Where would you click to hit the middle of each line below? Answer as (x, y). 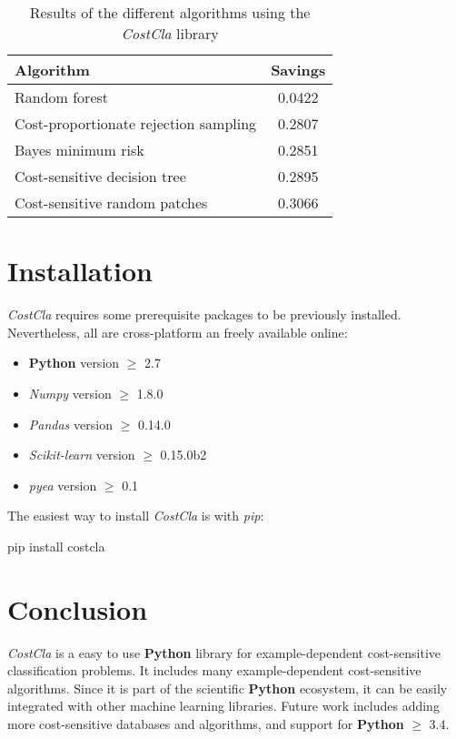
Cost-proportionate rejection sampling (136, 123)
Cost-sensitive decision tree (100, 176)
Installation (80, 271)
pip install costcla (56, 546)
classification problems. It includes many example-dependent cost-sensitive (214, 670)
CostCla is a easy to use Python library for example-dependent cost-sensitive (224, 652)
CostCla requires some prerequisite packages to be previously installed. (204, 314)
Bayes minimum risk (79, 150)
